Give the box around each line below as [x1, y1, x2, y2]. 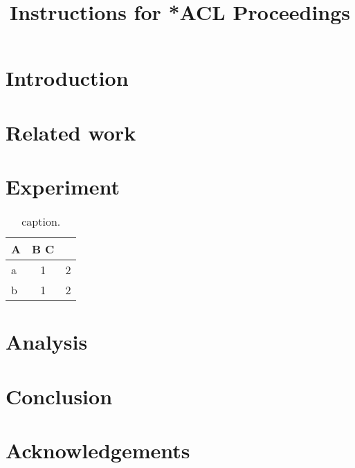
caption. [21, 213, 61, 230]
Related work [6, 118, 136, 146]
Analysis [6, 327, 88, 356]
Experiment [6, 172, 120, 201]
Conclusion [6, 381, 113, 410]
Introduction [6, 64, 129, 92]
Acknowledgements [6, 436, 190, 464]
